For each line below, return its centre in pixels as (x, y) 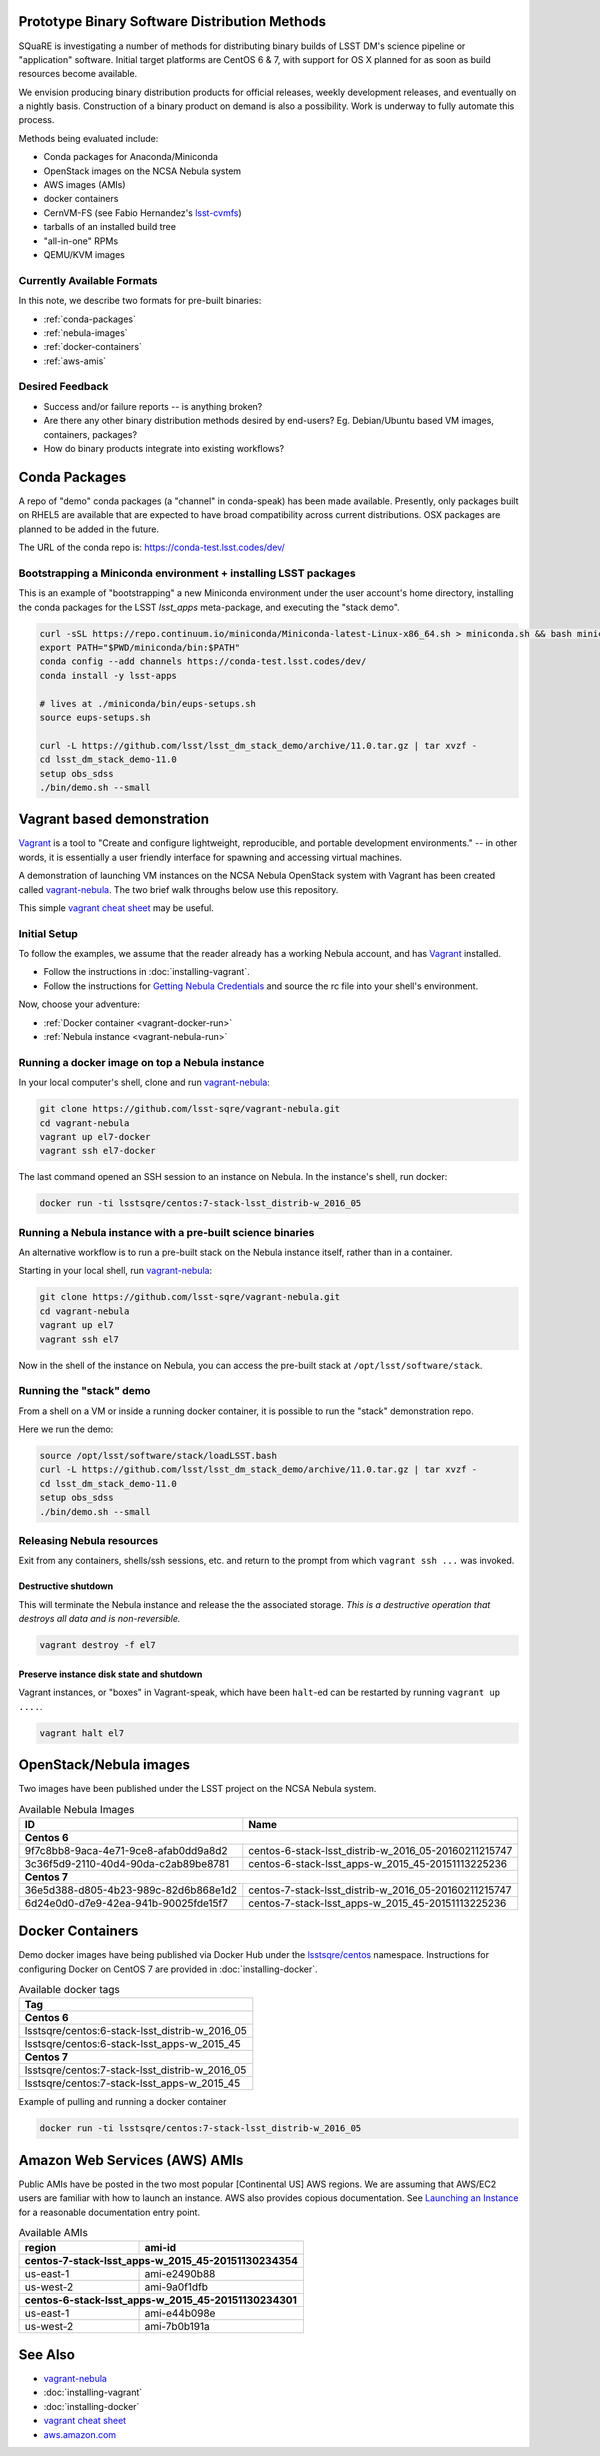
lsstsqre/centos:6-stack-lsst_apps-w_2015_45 (133, 2044)
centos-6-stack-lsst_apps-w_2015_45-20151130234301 (160, 2300)
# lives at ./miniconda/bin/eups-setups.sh (148, 703)
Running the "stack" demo (84, 1391)
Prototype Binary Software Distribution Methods (172, 21)
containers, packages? (90, 434)
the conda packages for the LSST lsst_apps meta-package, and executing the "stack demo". (209, 607)
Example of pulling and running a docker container (122, 2102)
